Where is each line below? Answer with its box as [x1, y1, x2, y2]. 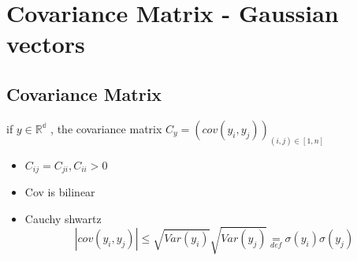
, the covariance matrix [50, 120, 162, 136]
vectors [6, 28, 85, 60]
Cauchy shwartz [24, 210, 102, 226]
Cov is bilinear [24, 184, 95, 200]
